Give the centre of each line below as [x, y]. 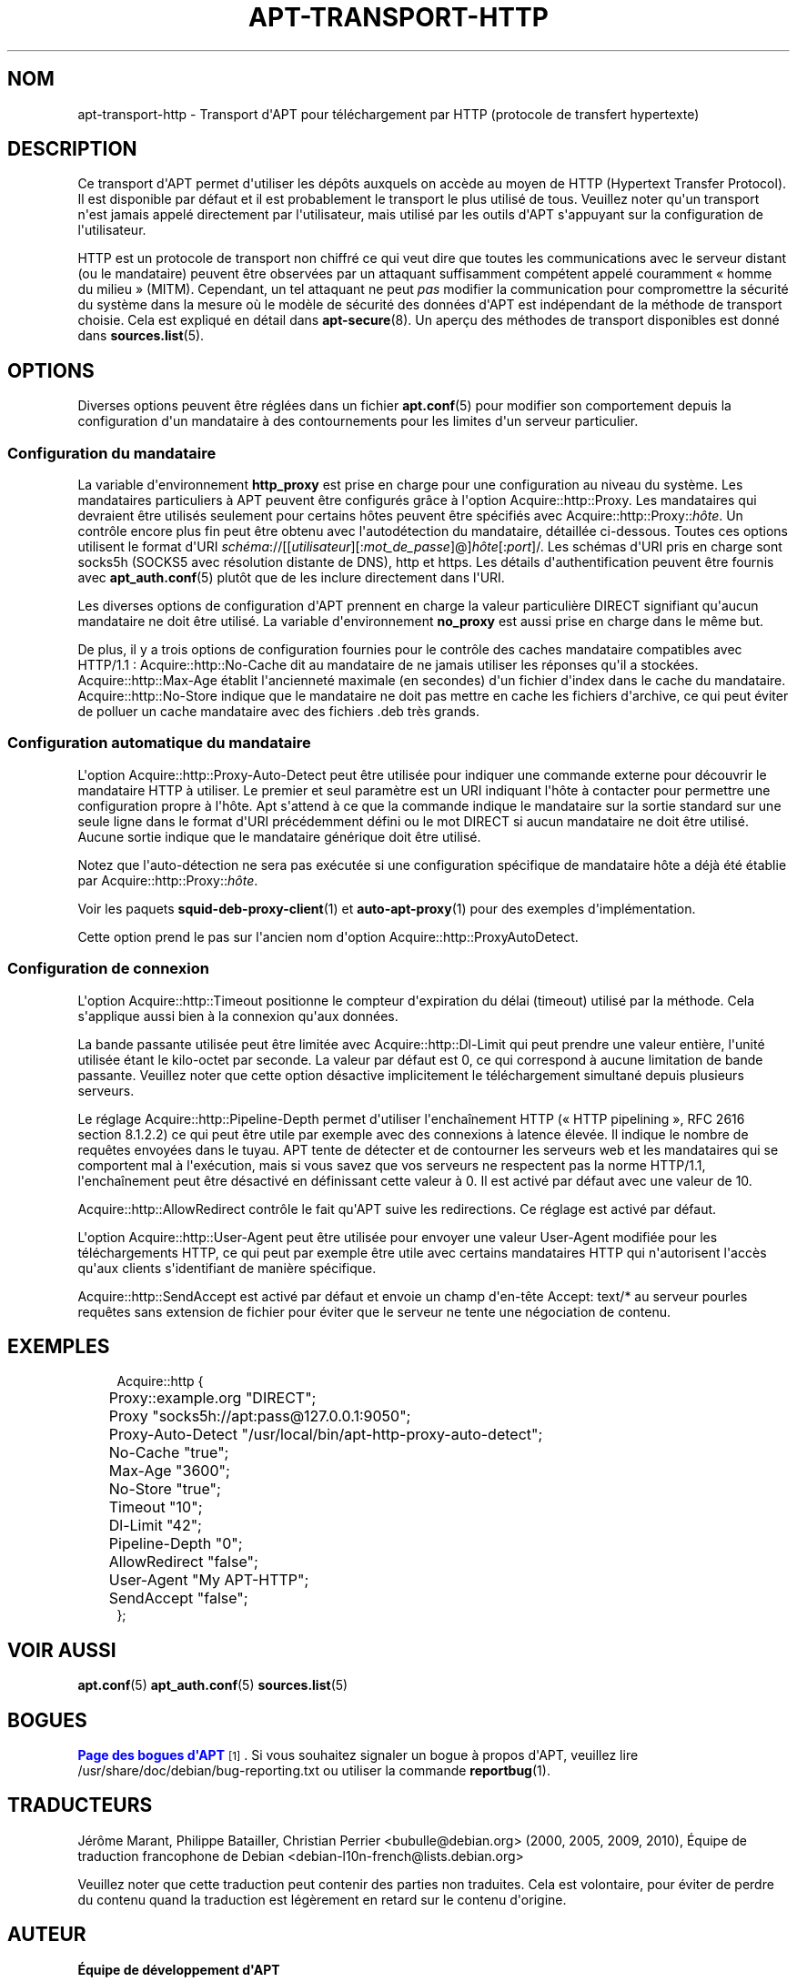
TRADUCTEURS [80, 1805]
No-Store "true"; [165, 1489]
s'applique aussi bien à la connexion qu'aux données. [238, 1016]
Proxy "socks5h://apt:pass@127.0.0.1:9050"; [260, 1416]
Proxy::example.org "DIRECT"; [212, 1398]
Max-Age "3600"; [169, 1471]
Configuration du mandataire [112, 453]
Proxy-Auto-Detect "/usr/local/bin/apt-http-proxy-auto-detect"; [326, 1435]
